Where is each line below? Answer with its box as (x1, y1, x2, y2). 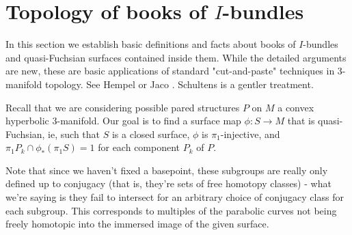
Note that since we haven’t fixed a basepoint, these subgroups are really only (5, 163, 328, 177)
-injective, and (220, 126, 280, 141)
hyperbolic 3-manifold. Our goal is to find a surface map (5, 113, 241, 128)
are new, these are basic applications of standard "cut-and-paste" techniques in (5, 64, 335, 78)
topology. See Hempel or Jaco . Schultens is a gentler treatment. (44, 77, 314, 91)
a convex (277, 100, 314, 114)
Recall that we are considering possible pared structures (5, 100, 240, 114)
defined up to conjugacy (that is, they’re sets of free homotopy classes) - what (5, 176, 331, 191)
